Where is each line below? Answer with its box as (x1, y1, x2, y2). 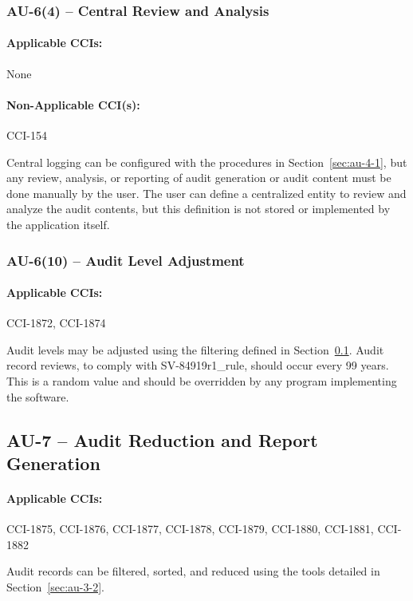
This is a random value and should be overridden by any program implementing (6, 373, 397, 389)
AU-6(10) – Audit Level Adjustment (6, 250, 245, 270)
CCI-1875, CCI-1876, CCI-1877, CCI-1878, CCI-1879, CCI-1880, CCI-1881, (6, 520, 374, 537)
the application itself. (6, 216, 110, 232)
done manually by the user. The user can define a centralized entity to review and (6, 184, 407, 201)
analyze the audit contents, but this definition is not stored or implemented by (6, 200, 391, 217)
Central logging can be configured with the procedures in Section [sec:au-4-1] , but (6, 153, 407, 170)
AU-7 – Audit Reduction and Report (6, 427, 318, 452)
